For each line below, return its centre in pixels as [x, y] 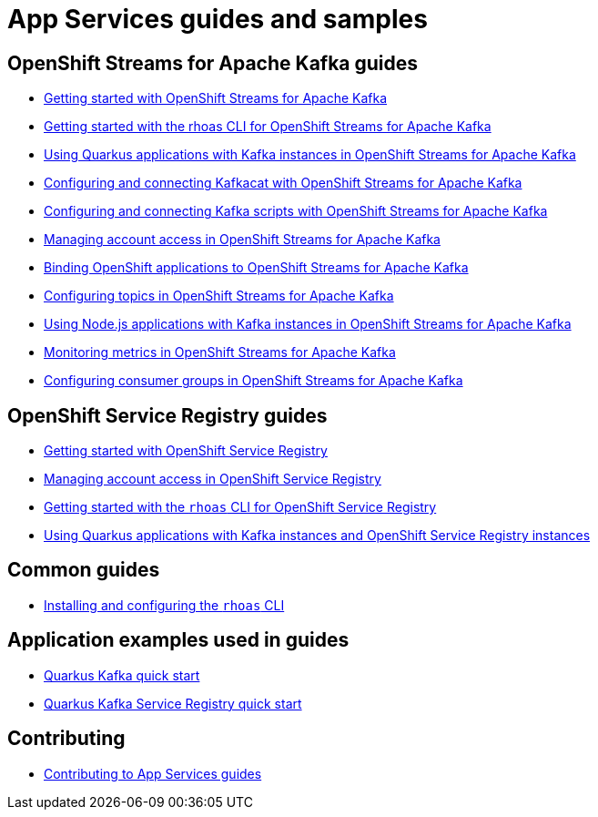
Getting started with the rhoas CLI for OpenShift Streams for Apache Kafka [268, 127]
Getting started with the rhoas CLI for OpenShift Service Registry [240, 507]
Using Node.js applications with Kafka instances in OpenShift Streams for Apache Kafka [308, 324]
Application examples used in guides [178, 640]
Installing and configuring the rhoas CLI [164, 605]
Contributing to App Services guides [153, 773]
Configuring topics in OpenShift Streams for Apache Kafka [219, 296]
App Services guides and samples [218, 19]
